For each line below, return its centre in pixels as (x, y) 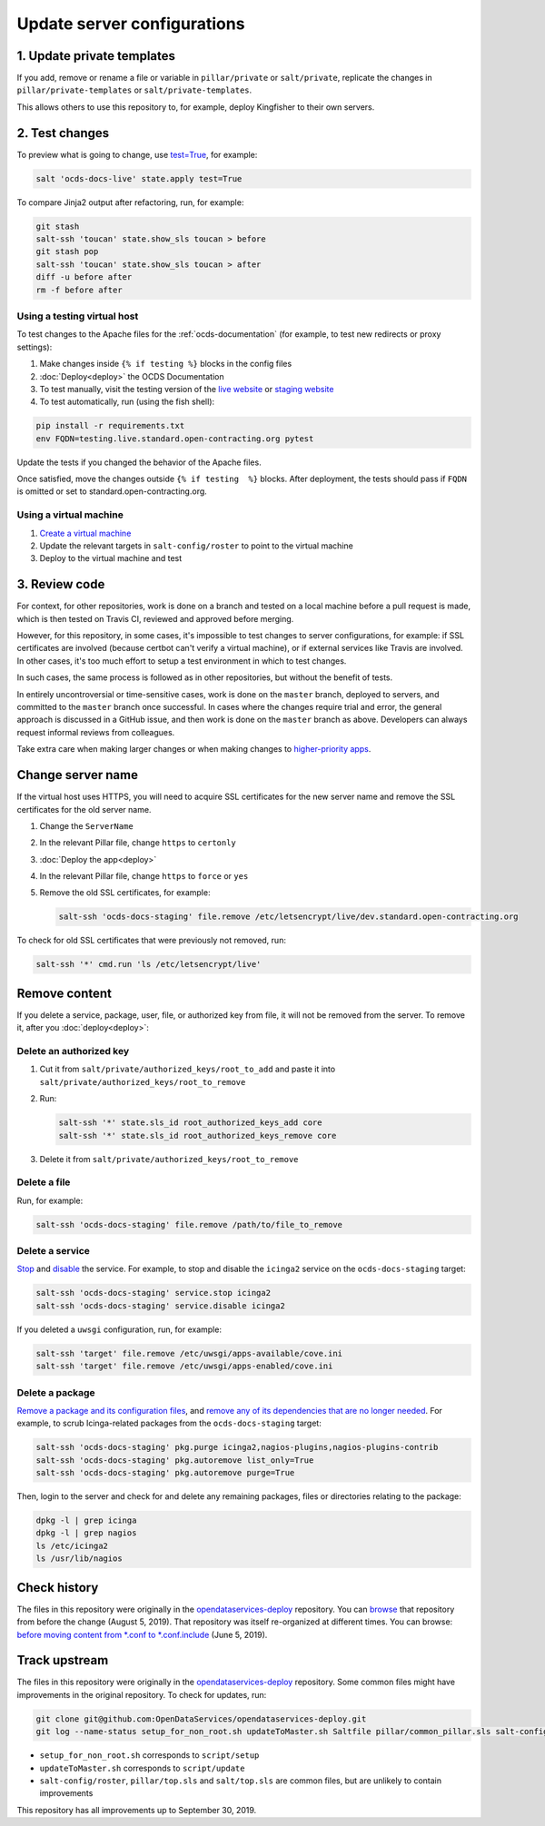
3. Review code (61, 584)
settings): (35, 347)
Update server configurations (131, 24)
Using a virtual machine (70, 515)
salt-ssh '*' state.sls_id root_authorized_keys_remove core (198, 1135)
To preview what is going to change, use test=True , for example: (137, 154)
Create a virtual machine (85, 533)
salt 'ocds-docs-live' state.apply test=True (139, 178)
